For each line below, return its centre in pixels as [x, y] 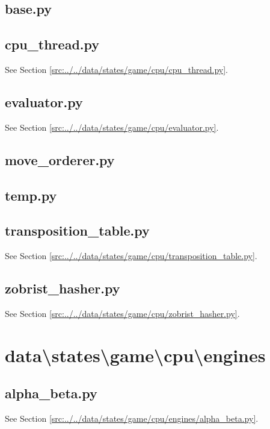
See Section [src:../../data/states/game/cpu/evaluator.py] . [112, 127]
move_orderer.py [60, 159]
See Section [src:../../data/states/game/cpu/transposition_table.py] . [131, 256]
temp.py [31, 195]
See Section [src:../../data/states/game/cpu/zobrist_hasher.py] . [122, 313]
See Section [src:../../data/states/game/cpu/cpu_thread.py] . [116, 69]
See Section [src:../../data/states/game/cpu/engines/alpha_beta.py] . [132, 418]
